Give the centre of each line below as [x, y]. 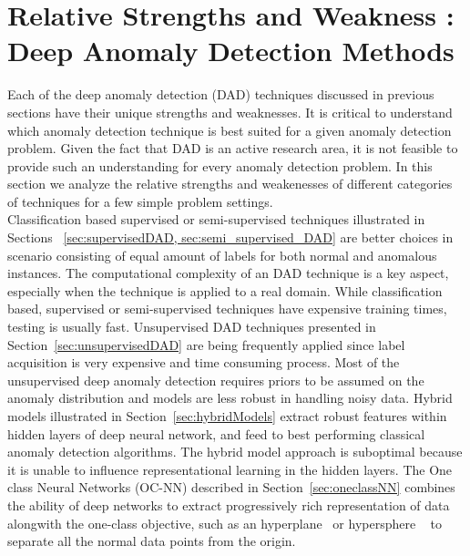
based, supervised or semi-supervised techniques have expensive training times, [227, 309]
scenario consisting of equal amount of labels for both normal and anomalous [222, 255]
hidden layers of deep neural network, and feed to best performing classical [216, 433]
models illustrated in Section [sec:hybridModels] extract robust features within [227, 416]
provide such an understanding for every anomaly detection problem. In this [220, 165]
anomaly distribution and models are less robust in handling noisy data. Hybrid [230, 398]
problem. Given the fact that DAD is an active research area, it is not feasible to [233, 148]
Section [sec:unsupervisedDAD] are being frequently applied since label [206, 344]
